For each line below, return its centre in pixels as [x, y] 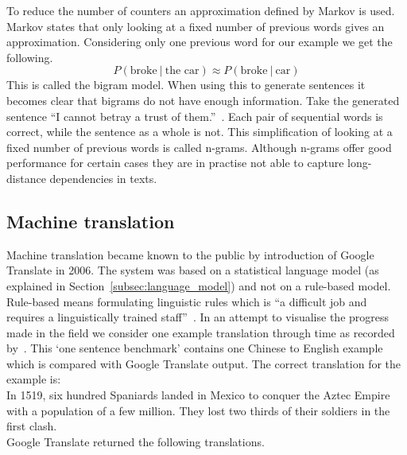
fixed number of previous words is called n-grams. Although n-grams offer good [199, 147]
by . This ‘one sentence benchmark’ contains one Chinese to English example [195, 348]
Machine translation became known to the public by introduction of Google [190, 254]
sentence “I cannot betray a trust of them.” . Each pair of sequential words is [195, 116]
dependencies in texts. [103, 178]
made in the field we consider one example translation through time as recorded [201, 332]
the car [182, 71]
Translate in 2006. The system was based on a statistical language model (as [193, 270]
